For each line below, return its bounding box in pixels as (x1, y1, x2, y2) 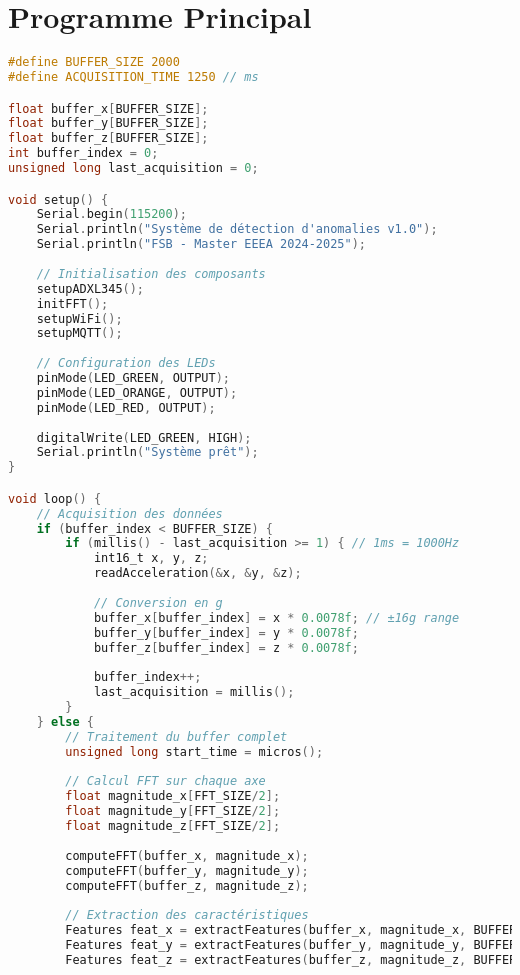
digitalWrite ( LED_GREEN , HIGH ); (36, 430, 252, 445)
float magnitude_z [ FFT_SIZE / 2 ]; (65, 819, 281, 834)
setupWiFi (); (36, 311, 123, 326)
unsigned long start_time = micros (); (65, 744, 324, 759)
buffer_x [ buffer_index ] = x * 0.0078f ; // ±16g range (93, 610, 460, 625)
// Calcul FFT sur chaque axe (65, 774, 266, 789)
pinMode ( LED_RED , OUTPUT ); (36, 400, 216, 415)
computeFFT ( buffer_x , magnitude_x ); (65, 848, 309, 863)
